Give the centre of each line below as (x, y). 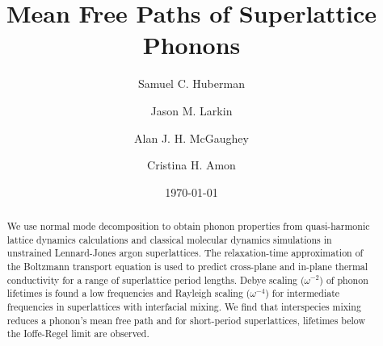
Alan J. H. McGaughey (191, 138)
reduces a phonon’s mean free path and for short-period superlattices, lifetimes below (186, 320)
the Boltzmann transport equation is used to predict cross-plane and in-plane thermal (187, 267)
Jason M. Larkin (191, 110)
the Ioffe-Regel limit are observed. (78, 333)
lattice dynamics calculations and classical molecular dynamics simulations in (169, 239)
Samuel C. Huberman (191, 83)
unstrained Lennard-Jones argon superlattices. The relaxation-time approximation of (185, 253)
